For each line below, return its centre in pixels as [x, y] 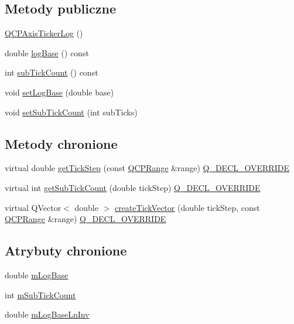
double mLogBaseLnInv [47, 314]
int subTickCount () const [52, 72]
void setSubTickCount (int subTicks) [71, 112]
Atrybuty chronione [66, 250]
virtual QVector [33, 207]
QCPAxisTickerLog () [44, 33]
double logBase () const [47, 52]
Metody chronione [61, 143]
